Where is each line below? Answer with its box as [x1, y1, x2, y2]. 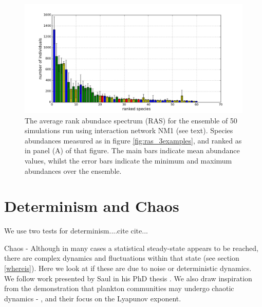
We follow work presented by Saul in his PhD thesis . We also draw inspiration [4, 273, 252, 283]
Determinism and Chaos [4, 195, 179, 216]
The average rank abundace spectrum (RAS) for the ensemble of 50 [25, 115, 237, 125]
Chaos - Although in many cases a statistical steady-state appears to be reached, [4, 242, 258, 253]
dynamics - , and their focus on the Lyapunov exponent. [4, 293, 181, 303]
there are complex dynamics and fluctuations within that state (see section [4, 252, 239, 263]
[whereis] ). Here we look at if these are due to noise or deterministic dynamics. [4, 263, 252, 274]
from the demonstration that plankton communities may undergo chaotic [4, 283, 234, 294]
